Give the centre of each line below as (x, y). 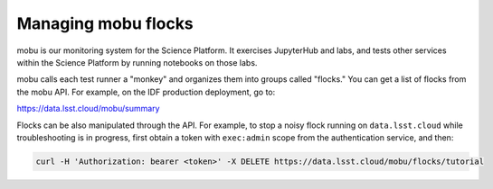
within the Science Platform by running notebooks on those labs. (137, 62)
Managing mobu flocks (105, 23)
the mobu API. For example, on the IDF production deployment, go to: (146, 92)
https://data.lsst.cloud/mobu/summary (88, 109)
